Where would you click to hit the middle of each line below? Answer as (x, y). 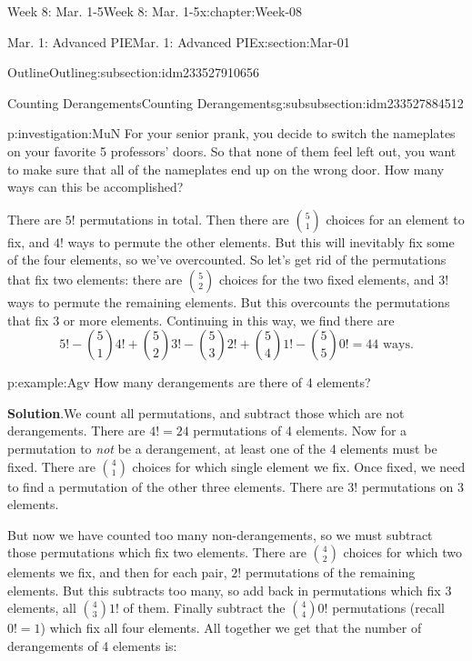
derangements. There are (76, 431)
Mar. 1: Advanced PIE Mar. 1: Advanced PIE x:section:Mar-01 (179, 41)
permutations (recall (389, 608)
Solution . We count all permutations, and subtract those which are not (206, 412)
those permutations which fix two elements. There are (157, 552)
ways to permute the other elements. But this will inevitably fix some (261, 241)
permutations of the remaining (330, 572)
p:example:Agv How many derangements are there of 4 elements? (189, 382)
